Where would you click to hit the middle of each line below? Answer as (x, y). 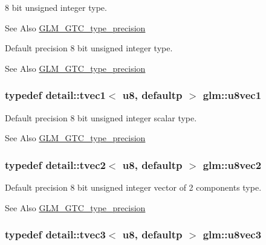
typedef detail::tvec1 (55, 95)
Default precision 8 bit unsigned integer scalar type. (101, 117)
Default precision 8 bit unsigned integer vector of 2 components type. (133, 187)
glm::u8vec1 (232, 95)
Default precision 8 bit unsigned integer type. (89, 48)
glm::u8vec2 (232, 164)
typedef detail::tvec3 (55, 234)
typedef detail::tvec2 (55, 164)
